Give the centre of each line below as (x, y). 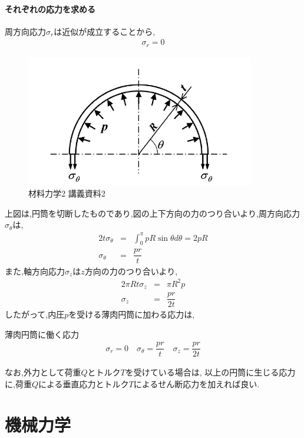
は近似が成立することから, (105, 31)
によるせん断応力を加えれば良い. (196, 384)
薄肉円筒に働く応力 (42, 334)
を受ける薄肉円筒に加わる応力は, (132, 314)
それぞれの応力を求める (50, 9)
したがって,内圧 (35, 314)
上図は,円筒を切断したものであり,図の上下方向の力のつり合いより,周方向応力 (152, 213)
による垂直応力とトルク (83, 384)
